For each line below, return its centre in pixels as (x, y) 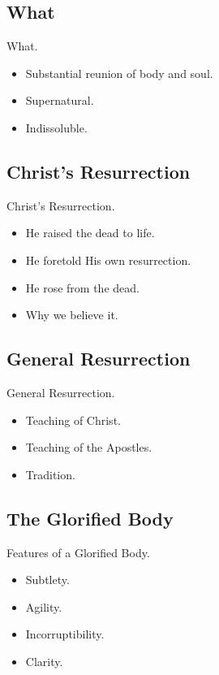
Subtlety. (47, 580)
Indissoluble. (56, 127)
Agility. (44, 606)
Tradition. (50, 474)
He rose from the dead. (82, 287)
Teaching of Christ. (73, 420)
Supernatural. (60, 100)
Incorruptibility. (65, 634)
